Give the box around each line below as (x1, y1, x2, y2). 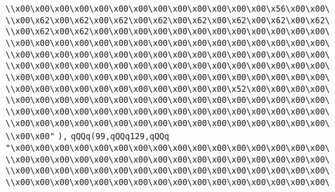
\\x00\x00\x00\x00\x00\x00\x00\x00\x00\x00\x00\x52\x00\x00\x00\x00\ (5, 84, 330, 94)
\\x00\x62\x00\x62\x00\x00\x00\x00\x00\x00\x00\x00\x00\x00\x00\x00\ (5, 27, 330, 37)
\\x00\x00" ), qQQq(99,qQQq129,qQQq (5, 132, 170, 142)
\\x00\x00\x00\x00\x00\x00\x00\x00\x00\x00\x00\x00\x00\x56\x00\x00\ (5, 4, 330, 14)
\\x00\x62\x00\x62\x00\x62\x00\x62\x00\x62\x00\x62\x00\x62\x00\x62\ (5, 15, 330, 25)
